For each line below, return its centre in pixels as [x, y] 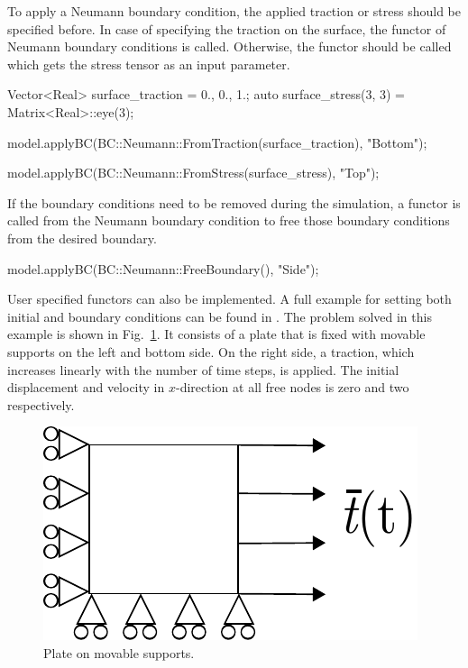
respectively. [41, 404]
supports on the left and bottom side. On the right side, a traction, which [211, 351]
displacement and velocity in [86, 387]
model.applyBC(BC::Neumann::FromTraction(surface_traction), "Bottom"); [217, 142]
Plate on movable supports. [119, 652]
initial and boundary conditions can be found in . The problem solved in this [220, 316]
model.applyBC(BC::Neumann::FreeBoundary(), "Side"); [163, 268]
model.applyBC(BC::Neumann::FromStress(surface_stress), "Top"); [193, 173]
